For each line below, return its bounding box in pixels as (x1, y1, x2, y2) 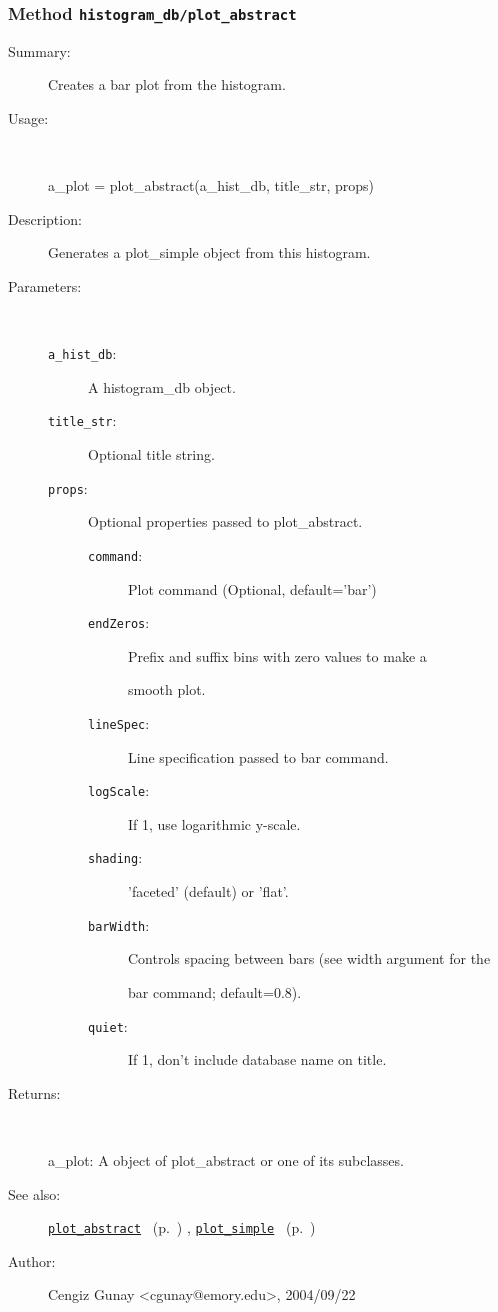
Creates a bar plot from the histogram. (48, 74, 286, 95)
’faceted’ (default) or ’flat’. (128, 881, 289, 902)
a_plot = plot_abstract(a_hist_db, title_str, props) (48, 175, 374, 196)
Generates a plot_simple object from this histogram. (48, 242, 371, 263)
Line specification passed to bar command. (128, 746, 389, 767)
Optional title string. (88, 444, 215, 465)
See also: (8, 1183, 61, 1204)
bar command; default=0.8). (128, 981, 302, 1002)
